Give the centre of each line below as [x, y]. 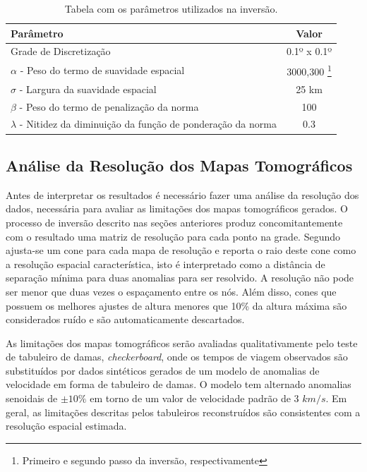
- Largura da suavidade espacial [88, 89]
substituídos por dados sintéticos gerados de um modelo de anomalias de [163, 370]
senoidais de [32, 398]
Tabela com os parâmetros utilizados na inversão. [171, 8]
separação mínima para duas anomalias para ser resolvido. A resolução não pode [180, 278]
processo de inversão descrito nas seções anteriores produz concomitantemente [174, 222]
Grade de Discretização [61, 51]
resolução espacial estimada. [66, 426]
